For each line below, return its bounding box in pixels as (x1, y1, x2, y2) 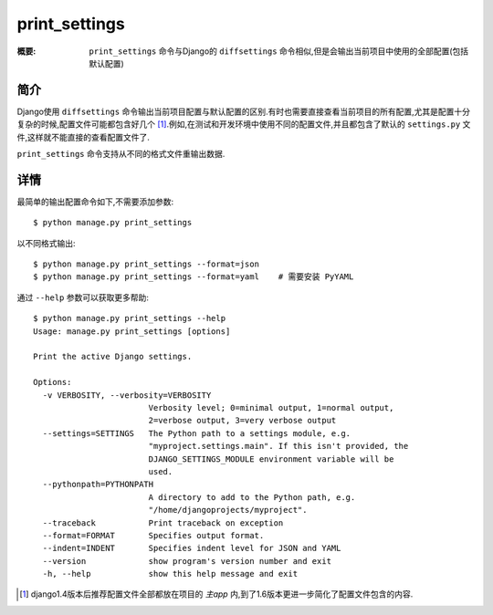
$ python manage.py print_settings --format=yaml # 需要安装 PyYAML (33, 272, 354, 282)
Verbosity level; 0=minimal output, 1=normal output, (148, 402, 394, 412)
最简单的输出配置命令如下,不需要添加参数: (16, 196, 174, 207)
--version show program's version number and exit (42, 556, 332, 566)
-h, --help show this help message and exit (42, 568, 299, 579)
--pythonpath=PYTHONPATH (42, 479, 154, 490)
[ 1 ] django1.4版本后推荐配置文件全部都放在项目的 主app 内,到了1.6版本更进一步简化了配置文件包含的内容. (19, 589, 414, 599)
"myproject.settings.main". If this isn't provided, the (148, 441, 409, 452)
